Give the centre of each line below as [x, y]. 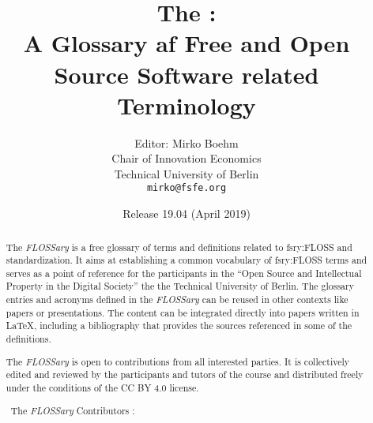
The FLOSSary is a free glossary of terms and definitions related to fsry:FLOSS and [179, 247]
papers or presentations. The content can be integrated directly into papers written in [183, 312]
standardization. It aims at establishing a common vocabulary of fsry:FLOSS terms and [186, 260]
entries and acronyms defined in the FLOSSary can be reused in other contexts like [177, 299]
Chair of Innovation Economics [186, 158]
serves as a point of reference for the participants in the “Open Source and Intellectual [184, 273]
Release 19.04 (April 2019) [186, 213]
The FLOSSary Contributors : [73, 410]
